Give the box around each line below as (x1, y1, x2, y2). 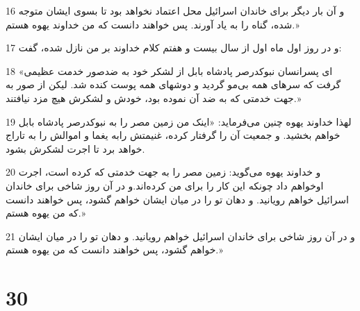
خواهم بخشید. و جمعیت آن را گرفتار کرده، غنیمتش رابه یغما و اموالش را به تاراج (6, 128, 341, 142)
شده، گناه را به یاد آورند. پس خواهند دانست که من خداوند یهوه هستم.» (6, 17, 300, 31)
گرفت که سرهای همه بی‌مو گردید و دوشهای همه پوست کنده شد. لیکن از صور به (6, 77, 341, 92)
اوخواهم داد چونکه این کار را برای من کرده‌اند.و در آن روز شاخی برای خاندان (6, 178, 324, 192)
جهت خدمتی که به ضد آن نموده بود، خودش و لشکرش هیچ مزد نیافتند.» (6, 90, 302, 105)
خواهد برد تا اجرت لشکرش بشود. (6, 141, 145, 155)
